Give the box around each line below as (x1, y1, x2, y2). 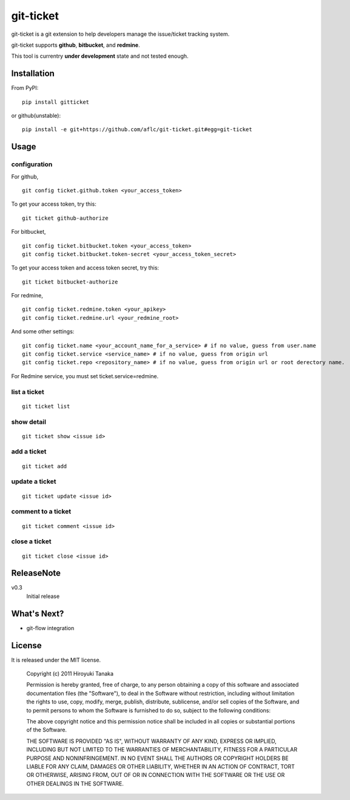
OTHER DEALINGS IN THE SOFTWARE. (26, 780, 124, 787)
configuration (11, 160, 53, 169)
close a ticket (11, 537, 52, 546)
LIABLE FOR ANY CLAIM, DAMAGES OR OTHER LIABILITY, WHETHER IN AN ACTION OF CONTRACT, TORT (26, 762, 295, 770)
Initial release (26, 592, 60, 600)
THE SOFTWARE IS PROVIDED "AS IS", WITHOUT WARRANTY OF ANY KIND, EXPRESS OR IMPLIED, (26, 737, 277, 745)
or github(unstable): (11, 112, 61, 120)
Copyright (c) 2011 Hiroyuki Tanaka (26, 670, 114, 677)
